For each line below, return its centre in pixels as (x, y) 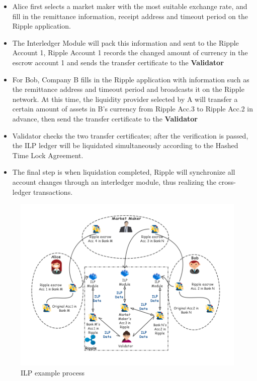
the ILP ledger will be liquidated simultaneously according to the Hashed (125, 145)
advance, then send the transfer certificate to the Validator (105, 118)
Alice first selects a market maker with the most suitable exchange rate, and (130, 6)
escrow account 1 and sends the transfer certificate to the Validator (118, 62)
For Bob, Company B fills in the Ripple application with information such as (131, 79)
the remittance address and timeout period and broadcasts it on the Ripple (128, 89)
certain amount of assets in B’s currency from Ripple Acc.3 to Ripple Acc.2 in (133, 109)
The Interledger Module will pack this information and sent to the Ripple (125, 42)
